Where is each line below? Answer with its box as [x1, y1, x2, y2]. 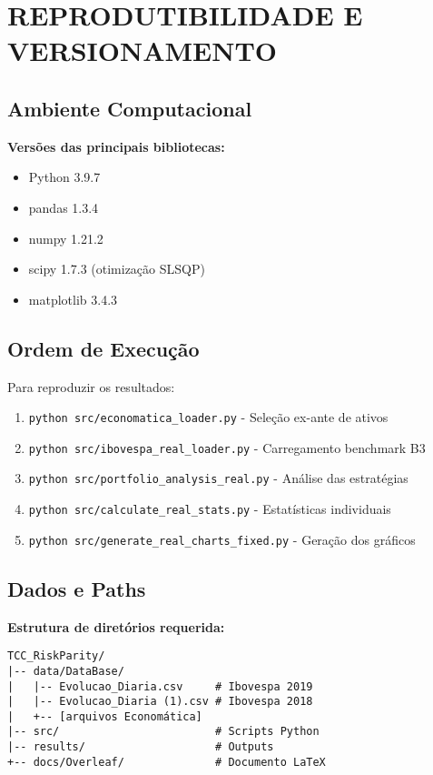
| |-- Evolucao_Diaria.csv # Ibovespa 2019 [7, 679, 313, 693]
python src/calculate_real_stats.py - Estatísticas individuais [28, 499, 391, 518]
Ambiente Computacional [7, 94, 252, 122]
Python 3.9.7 [28, 167, 101, 186]
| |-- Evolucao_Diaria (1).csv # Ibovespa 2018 [7, 695, 313, 709]
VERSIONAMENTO [7, 32, 278, 69]
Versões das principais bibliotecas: [7, 136, 225, 156]
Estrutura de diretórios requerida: [7, 617, 225, 636]
